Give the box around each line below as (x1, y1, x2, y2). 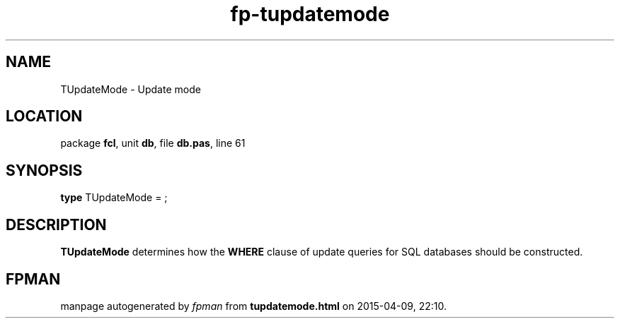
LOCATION (6, 107, 83, 126)
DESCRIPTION (6, 215, 107, 234)
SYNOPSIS (6, 161, 83, 179)
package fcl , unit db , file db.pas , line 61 (60, 137, 246, 150)
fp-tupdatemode (230, 2, 390, 26)
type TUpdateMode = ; (60, 191, 168, 204)
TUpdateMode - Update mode (60, 83, 201, 95)
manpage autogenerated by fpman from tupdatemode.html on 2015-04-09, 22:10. (60, 299, 447, 312)
